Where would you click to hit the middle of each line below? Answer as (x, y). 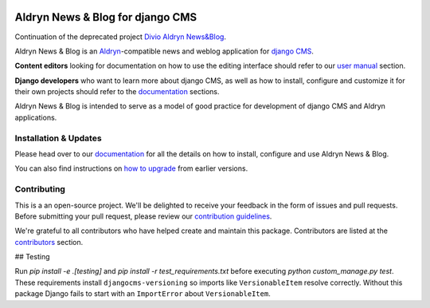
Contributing (40, 189)
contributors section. (49, 242)
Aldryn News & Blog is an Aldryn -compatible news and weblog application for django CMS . (164, 51)
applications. (36, 117)
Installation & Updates (59, 138)
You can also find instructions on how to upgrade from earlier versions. (131, 168)
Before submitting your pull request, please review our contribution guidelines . (143, 216)
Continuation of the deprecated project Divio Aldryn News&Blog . (121, 37)
